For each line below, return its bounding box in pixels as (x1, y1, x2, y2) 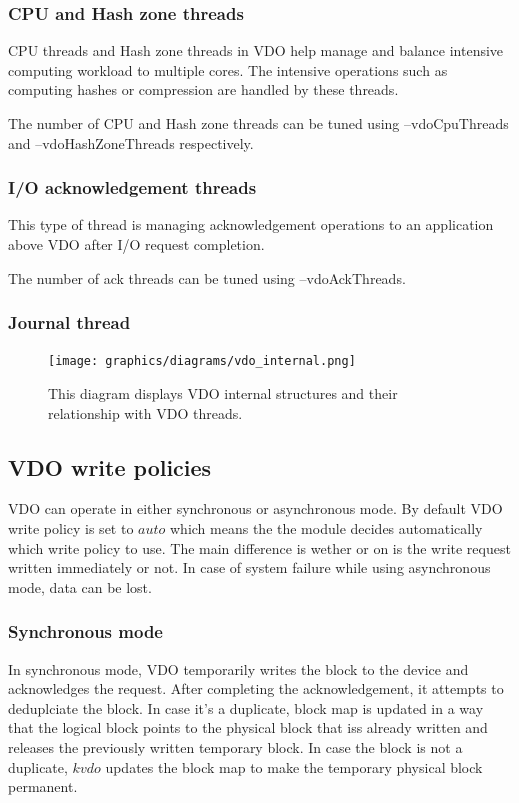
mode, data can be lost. (8, 576, 152, 597)
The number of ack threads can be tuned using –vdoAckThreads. (8, 267, 406, 288)
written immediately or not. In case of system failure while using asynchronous (8, 557, 491, 578)
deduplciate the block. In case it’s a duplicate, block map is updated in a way (8, 697, 484, 718)
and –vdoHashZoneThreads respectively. (8, 132, 254, 153)
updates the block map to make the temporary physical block (105, 756, 483, 777)
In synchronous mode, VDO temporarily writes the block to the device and (8, 658, 469, 679)
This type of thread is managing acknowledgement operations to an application (8, 214, 494, 235)
